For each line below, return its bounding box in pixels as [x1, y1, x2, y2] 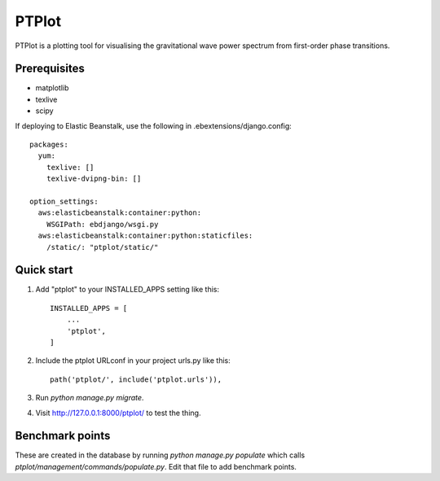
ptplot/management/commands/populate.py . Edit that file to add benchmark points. [15, 461, 297, 471]
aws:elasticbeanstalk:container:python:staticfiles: [37, 231, 253, 240]
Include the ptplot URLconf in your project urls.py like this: [35, 356, 231, 365]
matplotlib [35, 83, 69, 93]
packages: [29, 140, 68, 150]
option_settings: [29, 196, 99, 206]
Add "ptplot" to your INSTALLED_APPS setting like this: [35, 285, 220, 295]
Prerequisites [15, 62, 85, 76]
